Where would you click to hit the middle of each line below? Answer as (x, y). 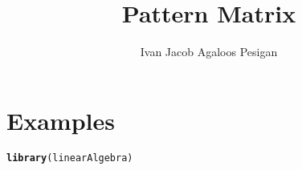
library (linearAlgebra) (70, 158)
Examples (61, 120)
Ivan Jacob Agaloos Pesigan (209, 52)
